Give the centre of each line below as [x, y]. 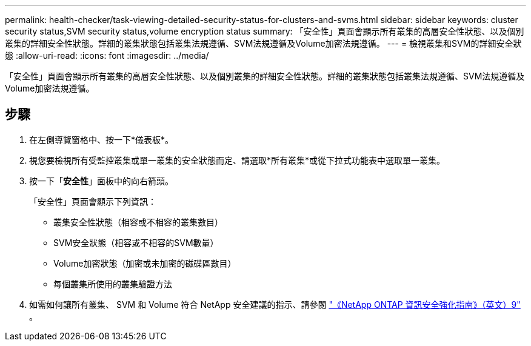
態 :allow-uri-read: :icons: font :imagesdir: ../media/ [107, 55]
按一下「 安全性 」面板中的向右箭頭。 [101, 181]
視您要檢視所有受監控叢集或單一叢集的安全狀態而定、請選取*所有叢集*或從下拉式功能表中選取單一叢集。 [237, 160]
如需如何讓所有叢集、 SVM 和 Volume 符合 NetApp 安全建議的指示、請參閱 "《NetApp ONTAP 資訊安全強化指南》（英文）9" [275, 304]
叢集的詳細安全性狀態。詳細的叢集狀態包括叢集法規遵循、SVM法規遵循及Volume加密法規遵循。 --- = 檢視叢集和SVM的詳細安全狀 [263, 43]
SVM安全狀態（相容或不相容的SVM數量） [136, 242]
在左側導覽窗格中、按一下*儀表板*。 [102, 139]
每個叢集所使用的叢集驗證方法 [113, 284]
